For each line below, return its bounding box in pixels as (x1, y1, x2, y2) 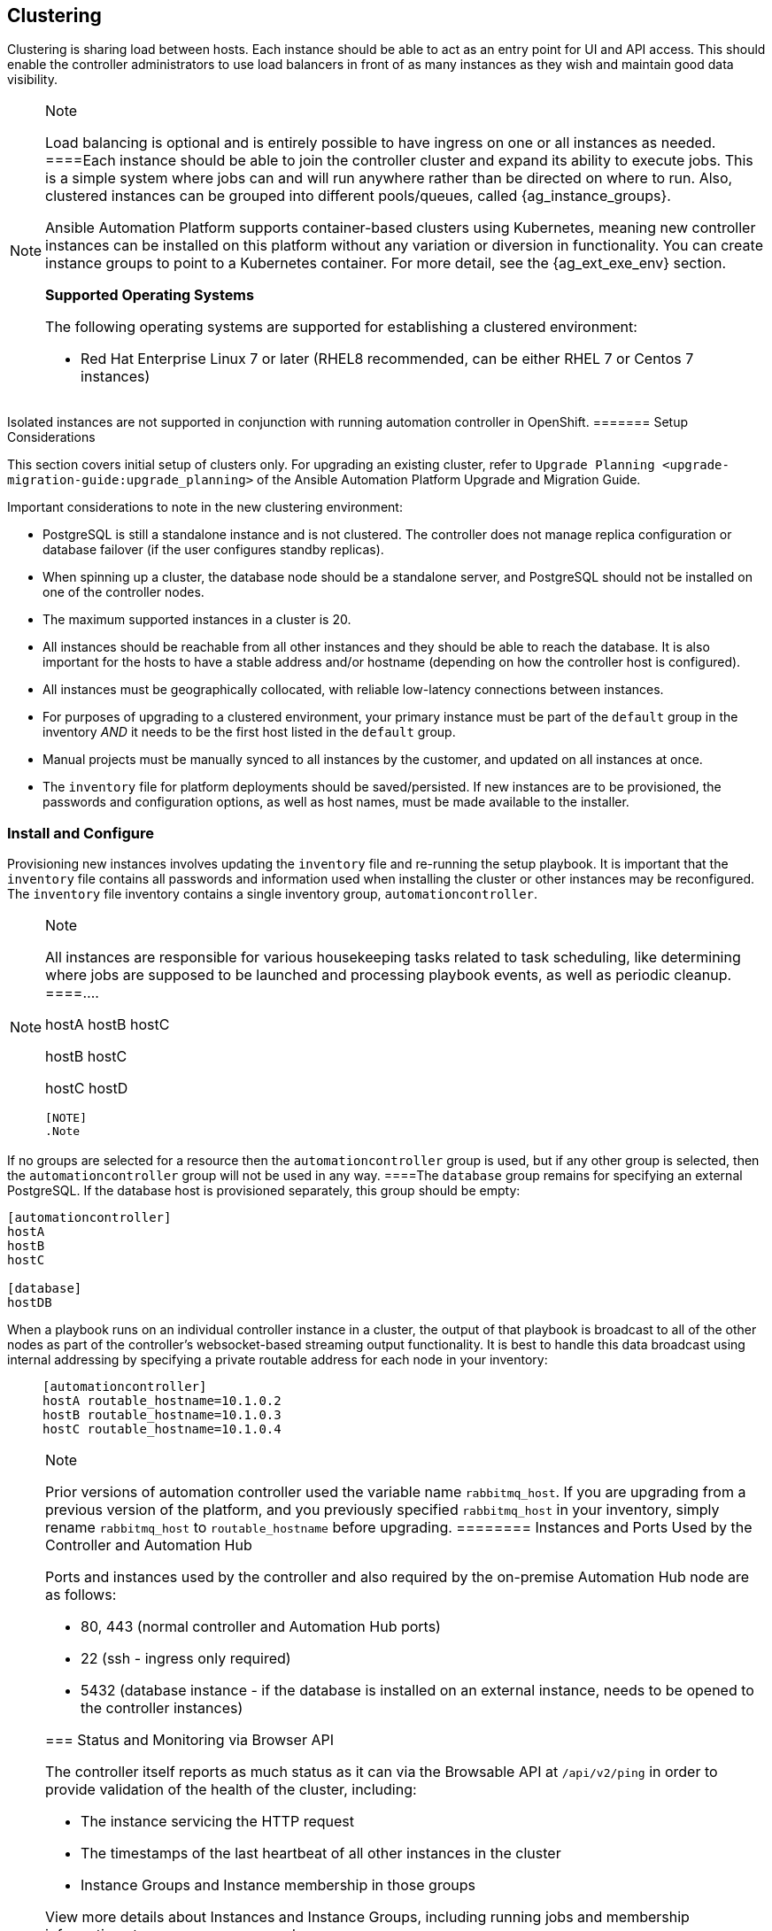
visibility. (7, 72, 58, 88)
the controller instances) (81, 1699, 243, 1718)
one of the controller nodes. (42, 584, 205, 600)
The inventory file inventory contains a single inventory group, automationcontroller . (7, 886, 538, 902)
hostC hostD (45, 1079, 128, 1098)
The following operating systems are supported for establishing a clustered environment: (45, 318, 637, 336)
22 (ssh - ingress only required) (81, 1649, 291, 1668)
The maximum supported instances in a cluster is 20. (42, 612, 351, 628)
